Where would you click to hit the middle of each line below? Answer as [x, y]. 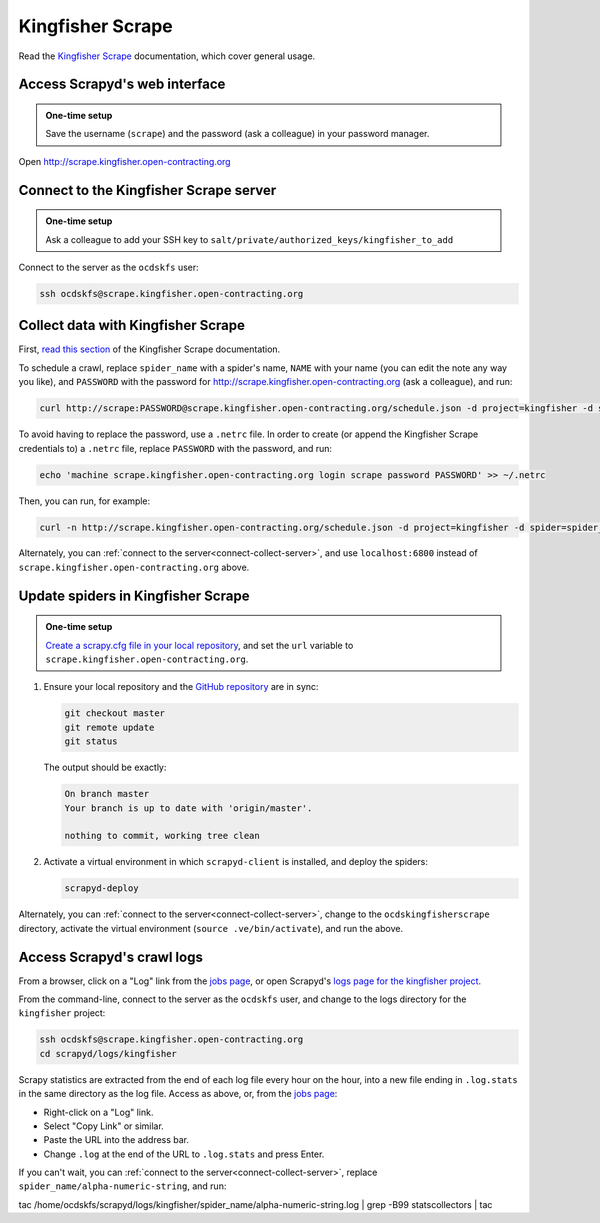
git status [91, 741]
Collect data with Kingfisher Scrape [131, 325]
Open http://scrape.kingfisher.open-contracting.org [124, 161]
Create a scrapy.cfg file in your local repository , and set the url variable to [199, 645]
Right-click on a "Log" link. [98, 1112]
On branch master [107, 794]
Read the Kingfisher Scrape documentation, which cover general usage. [167, 56]
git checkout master [114, 713]
